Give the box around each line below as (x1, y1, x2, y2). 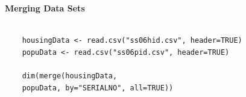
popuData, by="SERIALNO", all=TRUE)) (22, 83, 174, 92)
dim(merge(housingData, (22, 71, 118, 80)
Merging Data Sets (5, 2, 85, 14)
